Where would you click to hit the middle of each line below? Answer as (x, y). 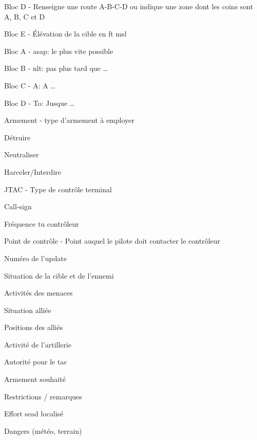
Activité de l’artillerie (38, 344)
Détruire (17, 137)
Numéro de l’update (36, 258)
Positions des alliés (34, 327)
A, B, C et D (25, 16)
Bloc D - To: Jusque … (39, 103)
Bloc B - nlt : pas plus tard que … (56, 68)
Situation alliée (28, 310)
